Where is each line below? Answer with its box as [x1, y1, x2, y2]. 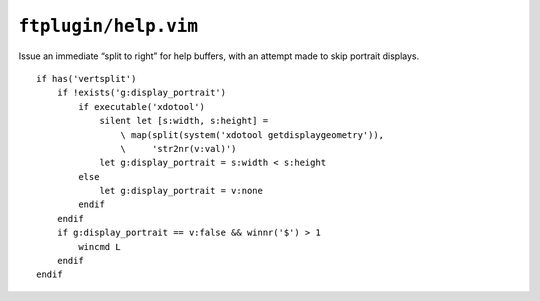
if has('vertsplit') [36, 73, 137, 84]
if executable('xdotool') [78, 101, 205, 112]
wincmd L [78, 241, 121, 252]
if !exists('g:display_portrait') [56, 87, 227, 99]
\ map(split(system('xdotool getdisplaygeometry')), [120, 129, 385, 140]
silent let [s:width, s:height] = [99, 115, 269, 127]
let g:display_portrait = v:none [99, 185, 264, 197]
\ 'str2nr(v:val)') [120, 143, 237, 154]
